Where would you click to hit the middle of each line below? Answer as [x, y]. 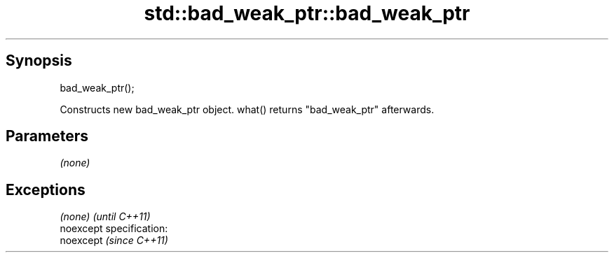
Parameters [47, 136]
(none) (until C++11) [105, 217]
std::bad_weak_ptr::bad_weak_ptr [307, 13]
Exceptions [46, 189]
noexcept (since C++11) [114, 241]
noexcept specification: [114, 229]
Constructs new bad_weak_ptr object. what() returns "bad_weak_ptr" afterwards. [247, 109]
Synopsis [39, 61]
